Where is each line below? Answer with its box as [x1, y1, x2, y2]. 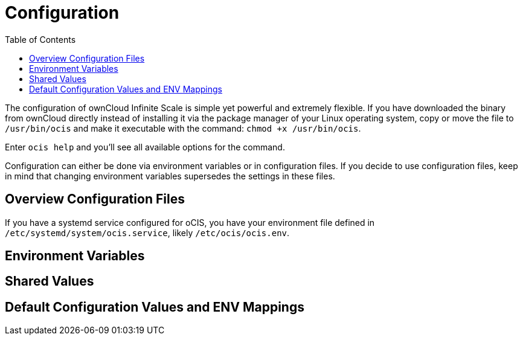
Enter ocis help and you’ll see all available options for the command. [5, 141, 285, 152]
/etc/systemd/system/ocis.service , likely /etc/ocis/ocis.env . [5, 227, 290, 238]
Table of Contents [5, 34, 76, 45]
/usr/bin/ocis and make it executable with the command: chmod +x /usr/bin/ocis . [5, 123, 361, 133]
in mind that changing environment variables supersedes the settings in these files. [5, 170, 335, 181]
